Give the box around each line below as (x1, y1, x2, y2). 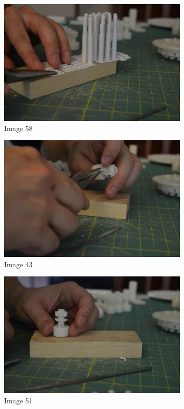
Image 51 (4, 395, 33, 405)
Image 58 (4, 122, 33, 133)
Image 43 (4, 259, 33, 269)
